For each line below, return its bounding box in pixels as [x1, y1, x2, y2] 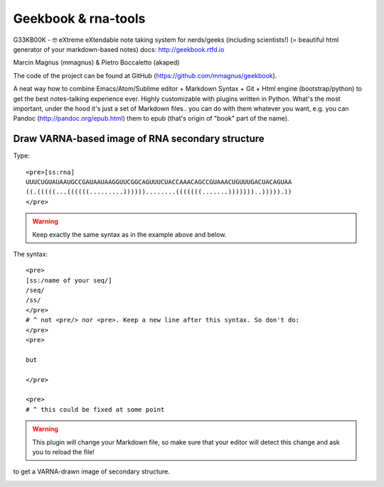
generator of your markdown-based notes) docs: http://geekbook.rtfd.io [13, 45, 225, 53]
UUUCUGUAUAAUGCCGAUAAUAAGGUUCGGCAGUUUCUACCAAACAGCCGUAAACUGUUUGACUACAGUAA [26, 177, 292, 186]
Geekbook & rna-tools [13, 11, 146, 26]
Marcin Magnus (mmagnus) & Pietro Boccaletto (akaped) [13, 58, 180, 67]
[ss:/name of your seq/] [26, 276, 112, 284]
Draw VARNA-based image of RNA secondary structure [13, 133, 265, 145]
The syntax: [13, 249, 48, 258]
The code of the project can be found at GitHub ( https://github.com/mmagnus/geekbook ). [13, 71, 277, 80]
